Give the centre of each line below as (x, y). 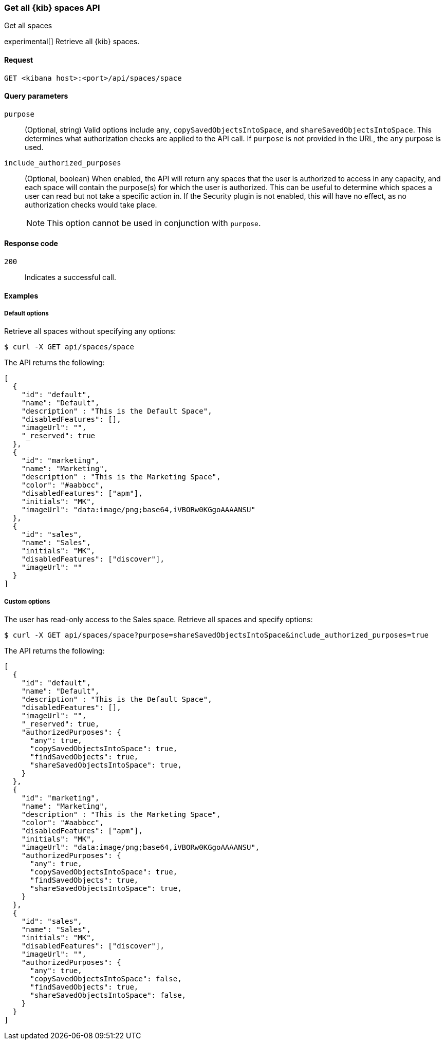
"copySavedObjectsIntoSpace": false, (106, 979)
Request (19, 60)
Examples (21, 295)
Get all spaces (28, 26)
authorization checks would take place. (91, 204)
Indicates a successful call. (70, 277)
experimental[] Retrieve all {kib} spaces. (72, 42)
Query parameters (36, 96)
